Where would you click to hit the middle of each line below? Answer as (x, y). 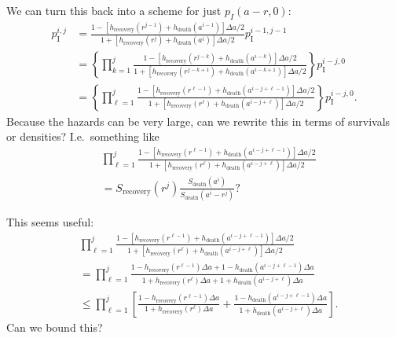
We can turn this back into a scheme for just (114, 10)
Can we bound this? (55, 327)
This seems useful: (50, 222)
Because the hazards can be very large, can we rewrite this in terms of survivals (198, 121)
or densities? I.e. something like (83, 136)
